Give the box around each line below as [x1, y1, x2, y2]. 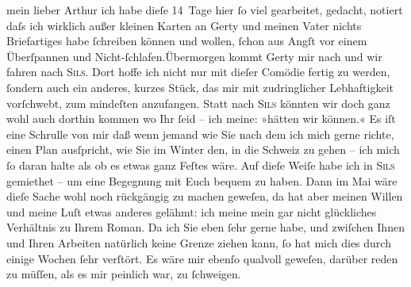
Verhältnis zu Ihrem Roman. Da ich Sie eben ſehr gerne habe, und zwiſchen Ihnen [6, 219, 405, 235]
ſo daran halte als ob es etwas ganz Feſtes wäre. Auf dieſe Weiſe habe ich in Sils [6, 156, 395, 173]
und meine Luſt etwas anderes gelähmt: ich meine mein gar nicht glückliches [6, 203, 377, 220]
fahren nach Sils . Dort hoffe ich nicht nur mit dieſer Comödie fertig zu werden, [6, 63, 390, 80]
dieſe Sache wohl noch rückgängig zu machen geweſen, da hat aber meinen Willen [6, 188, 403, 205]
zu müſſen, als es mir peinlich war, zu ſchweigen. [6, 266, 241, 282]
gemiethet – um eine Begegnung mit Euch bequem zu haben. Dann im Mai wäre [6, 172, 398, 189]
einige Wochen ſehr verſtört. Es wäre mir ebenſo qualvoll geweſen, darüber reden [6, 250, 398, 266]
